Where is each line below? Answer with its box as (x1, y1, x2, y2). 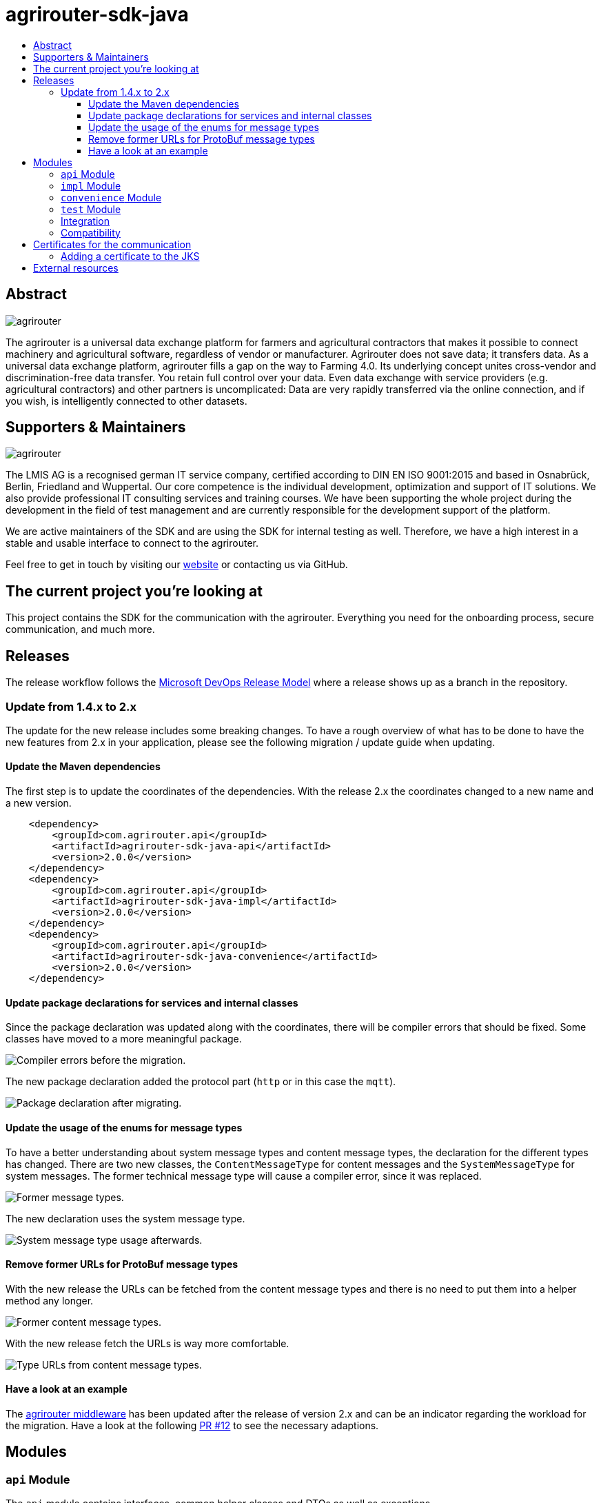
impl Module (61, 179, 121, 192)
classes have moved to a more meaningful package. (6, 1033, 242, 1045)
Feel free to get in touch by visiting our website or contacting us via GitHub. (6, 558, 348, 571)
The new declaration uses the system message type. (6, 1212, 245, 1224)
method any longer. (6, 1294, 94, 1307)
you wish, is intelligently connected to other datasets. (6, 394, 247, 407)
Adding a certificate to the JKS (61, 250, 200, 262)
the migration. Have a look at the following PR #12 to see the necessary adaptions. (6, 1419, 379, 1431)
